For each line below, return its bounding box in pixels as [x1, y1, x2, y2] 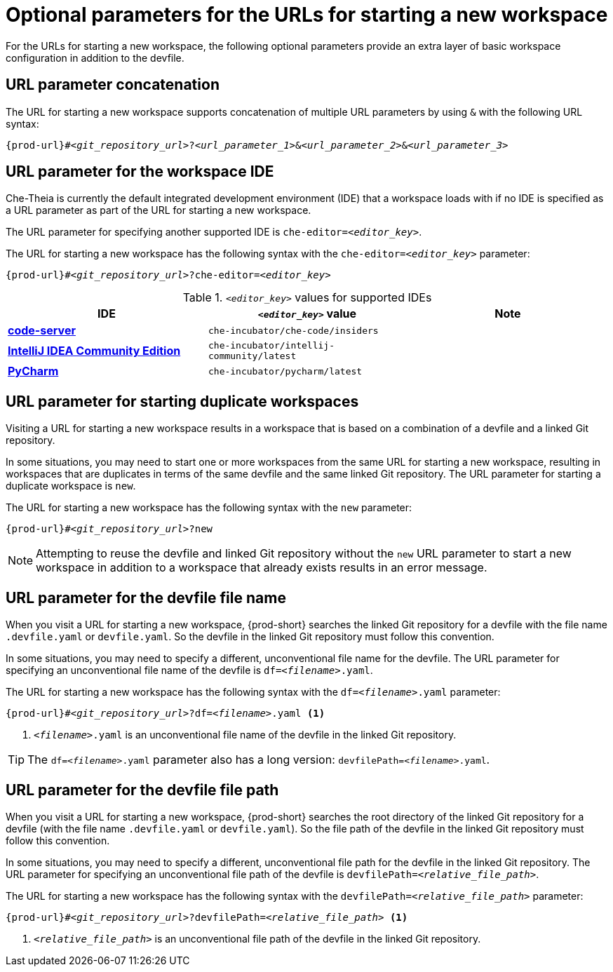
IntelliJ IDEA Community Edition [8, 344, 181, 358]
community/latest [208, 351, 297, 362]
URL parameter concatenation [6, 76, 220, 94]
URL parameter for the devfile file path [6, 781, 279, 799]
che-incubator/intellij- [208, 340, 335, 351]
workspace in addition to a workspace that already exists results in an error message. [36, 560, 487, 575]
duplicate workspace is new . [6, 480, 136, 492]
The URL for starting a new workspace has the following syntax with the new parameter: [6, 501, 412, 514]
